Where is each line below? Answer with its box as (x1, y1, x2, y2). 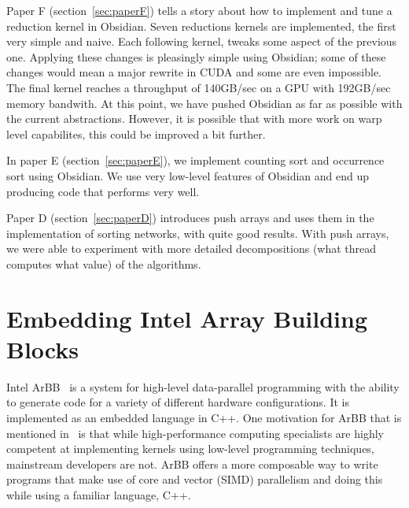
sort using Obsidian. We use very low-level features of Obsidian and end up (6, 167, 370, 184)
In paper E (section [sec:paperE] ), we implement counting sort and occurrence (6, 152, 385, 169)
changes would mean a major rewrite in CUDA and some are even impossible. (6, 64, 381, 80)
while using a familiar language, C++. (6, 486, 191, 502)
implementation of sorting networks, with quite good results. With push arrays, (6, 224, 389, 241)
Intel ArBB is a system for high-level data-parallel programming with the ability (6, 378, 400, 395)
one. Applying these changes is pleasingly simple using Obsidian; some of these (6, 48, 386, 65)
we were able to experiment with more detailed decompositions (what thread (6, 240, 377, 257)
